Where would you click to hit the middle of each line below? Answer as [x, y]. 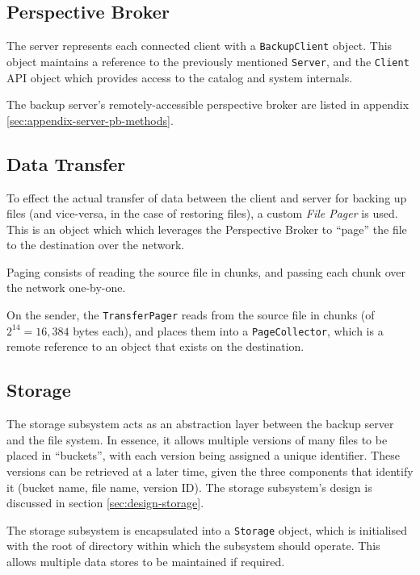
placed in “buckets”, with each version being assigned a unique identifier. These [203, 455]
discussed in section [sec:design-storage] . [105, 503]
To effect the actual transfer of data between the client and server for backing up [207, 197]
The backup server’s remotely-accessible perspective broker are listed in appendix [208, 104]
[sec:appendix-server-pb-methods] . [90, 120]
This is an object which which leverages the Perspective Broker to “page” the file [207, 229]
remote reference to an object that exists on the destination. [155, 346]
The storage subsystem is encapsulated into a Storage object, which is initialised [207, 529]
